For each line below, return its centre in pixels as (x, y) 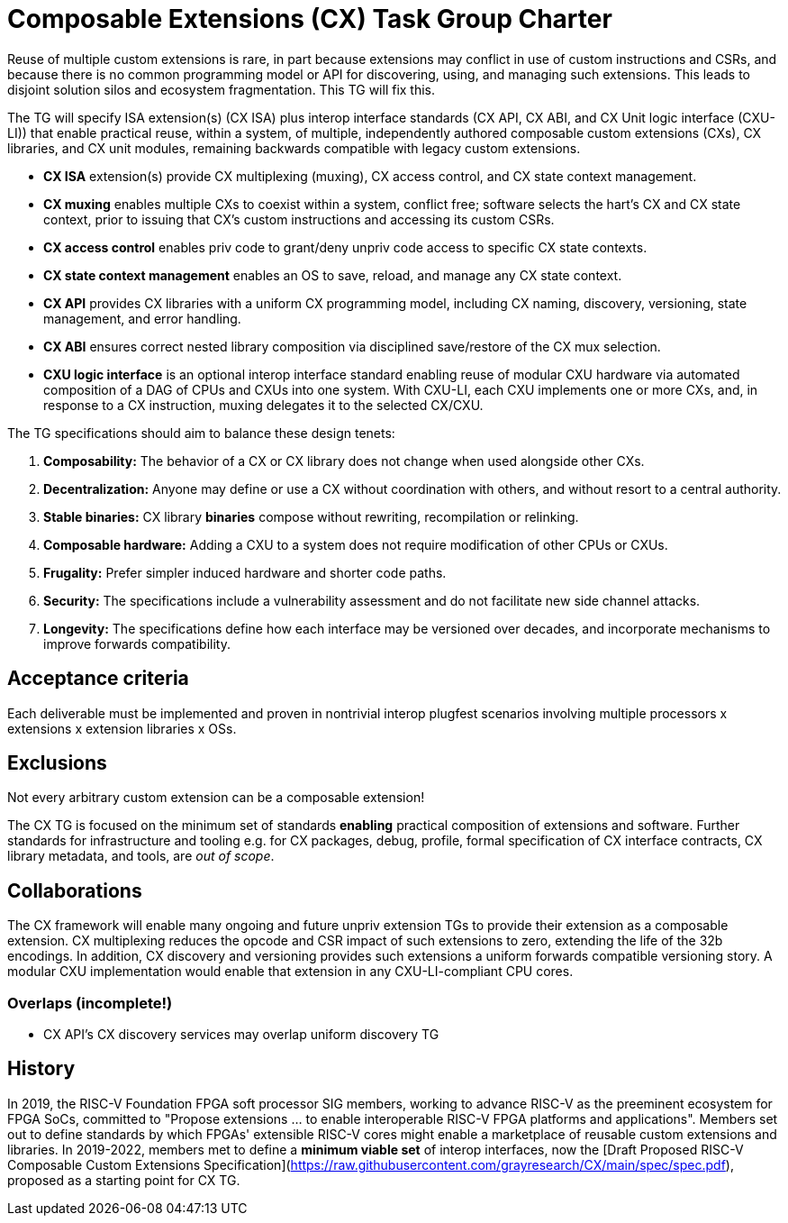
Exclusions (57, 763)
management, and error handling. (142, 318)
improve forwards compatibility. (137, 643)
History (41, 1069)
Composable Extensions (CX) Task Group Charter (310, 19)
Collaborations (75, 890)
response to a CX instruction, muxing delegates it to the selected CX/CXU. (263, 405)
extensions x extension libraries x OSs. (122, 728)
